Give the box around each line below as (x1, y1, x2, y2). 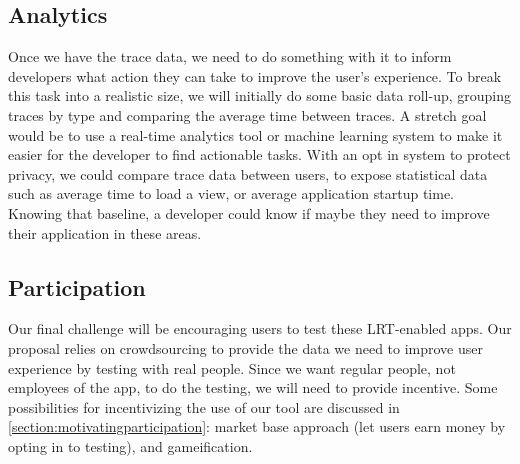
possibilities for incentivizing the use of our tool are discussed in (8, 396, 400, 417)
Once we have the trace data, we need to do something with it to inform (8, 46, 452, 67)
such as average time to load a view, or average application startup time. (8, 183, 455, 204)
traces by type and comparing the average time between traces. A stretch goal (8, 104, 487, 125)
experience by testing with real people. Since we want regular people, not (8, 357, 456, 378)
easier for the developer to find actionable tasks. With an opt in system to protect (8, 144, 511, 165)
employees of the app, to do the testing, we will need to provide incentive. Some (8, 377, 498, 398)
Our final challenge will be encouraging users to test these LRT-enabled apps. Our (8, 318, 512, 339)
